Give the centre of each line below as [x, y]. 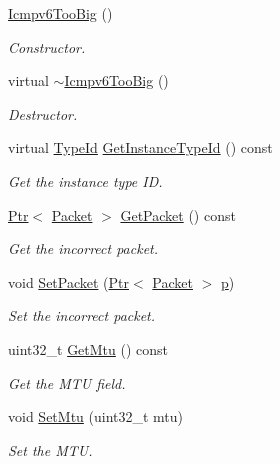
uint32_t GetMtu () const [88, 348]
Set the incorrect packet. [82, 315]
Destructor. [43, 113]
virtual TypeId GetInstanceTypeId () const [140, 147]
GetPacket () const [178, 214]
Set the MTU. [50, 449]
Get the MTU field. [67, 382]
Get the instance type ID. [85, 180]
